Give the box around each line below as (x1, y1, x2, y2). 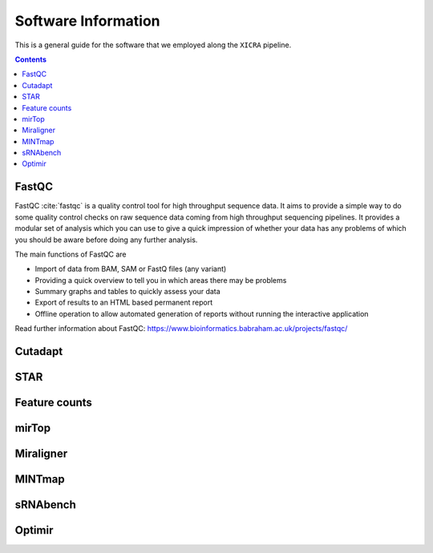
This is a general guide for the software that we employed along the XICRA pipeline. (14, 40, 292, 50)
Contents (14, 54, 47, 64)
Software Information (14, 12, 160, 30)
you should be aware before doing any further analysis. (14, 235, 198, 244)
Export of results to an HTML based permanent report (34, 297, 213, 308)
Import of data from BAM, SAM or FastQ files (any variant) (34, 264, 227, 274)
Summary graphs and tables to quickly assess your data (34, 287, 221, 297)
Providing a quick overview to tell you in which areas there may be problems (34, 275, 287, 285)
